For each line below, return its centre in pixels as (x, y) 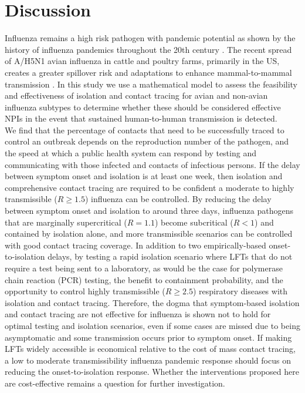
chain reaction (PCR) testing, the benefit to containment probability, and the (144, 279)
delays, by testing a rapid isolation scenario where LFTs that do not (170, 256)
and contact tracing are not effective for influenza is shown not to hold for (138, 314)
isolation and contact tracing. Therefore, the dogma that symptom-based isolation (152, 302)
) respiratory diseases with (240, 291)
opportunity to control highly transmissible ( (85, 291)
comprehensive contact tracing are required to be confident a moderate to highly (150, 187)
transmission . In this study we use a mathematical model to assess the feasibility (151, 84)
